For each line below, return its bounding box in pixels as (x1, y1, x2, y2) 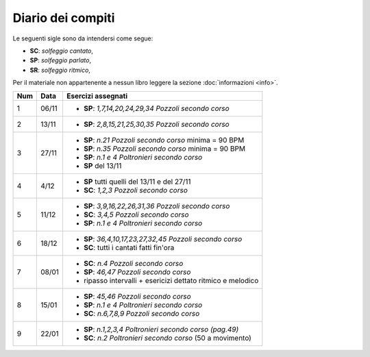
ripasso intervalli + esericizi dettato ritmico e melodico (83, 275, 259, 285)
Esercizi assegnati (66, 91, 128, 101)
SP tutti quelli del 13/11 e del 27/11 (83, 177, 191, 186)
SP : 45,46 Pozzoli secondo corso (83, 291, 191, 301)
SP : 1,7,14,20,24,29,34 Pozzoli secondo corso (83, 103, 230, 113)
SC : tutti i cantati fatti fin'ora (83, 243, 175, 252)
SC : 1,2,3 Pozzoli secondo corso (83, 185, 188, 195)
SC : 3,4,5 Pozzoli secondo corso (83, 210, 189, 219)
